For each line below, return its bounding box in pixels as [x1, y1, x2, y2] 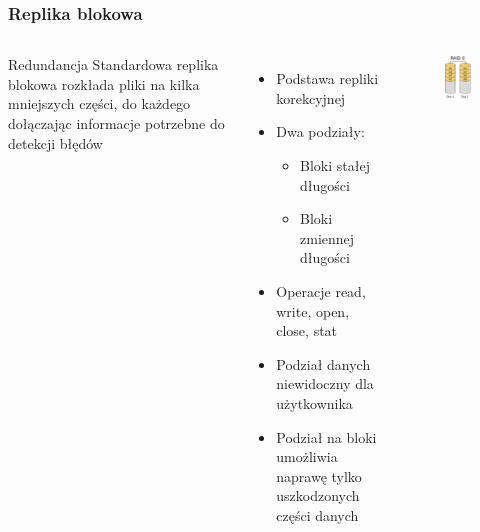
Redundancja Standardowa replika [8, 54, 219, 75]
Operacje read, [276, 280, 366, 301]
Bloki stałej [300, 155, 370, 175]
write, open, [276, 300, 350, 321]
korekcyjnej [276, 87, 346, 108]
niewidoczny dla [276, 373, 374, 394]
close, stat [276, 320, 338, 341]
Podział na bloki [276, 426, 377, 447]
